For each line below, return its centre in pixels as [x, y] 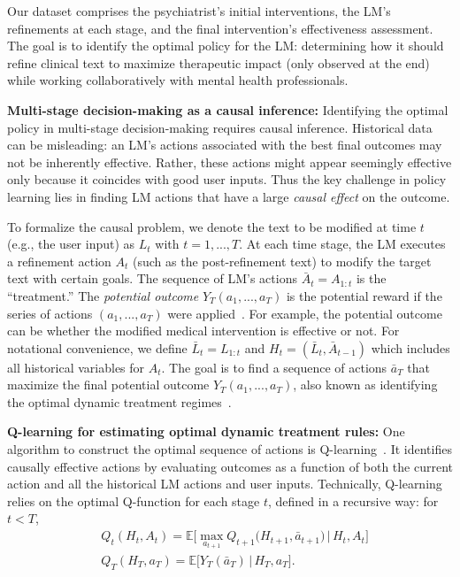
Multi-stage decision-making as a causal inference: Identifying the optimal [228, 109]
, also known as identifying [365, 385]
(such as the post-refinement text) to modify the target [282, 261]
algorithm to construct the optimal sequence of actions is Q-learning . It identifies [230, 449]
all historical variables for [76, 367]
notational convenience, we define [97, 347]
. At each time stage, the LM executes [342, 244]
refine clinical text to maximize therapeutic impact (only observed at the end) [218, 62]
